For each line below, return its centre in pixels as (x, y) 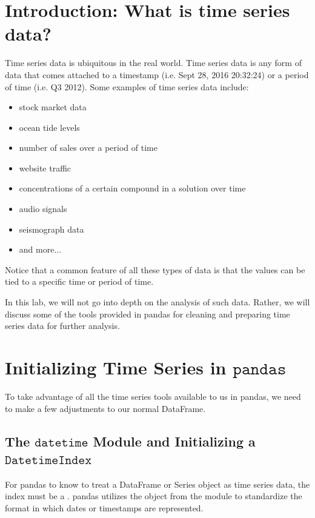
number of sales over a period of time (88, 148)
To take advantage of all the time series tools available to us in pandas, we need (153, 396)
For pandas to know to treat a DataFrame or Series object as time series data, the (157, 484)
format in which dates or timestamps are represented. (104, 507)
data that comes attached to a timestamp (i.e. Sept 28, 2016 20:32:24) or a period (157, 74)
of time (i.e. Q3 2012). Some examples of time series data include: (127, 86)
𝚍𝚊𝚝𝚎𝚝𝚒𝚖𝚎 (61, 442)
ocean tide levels (49, 127)
